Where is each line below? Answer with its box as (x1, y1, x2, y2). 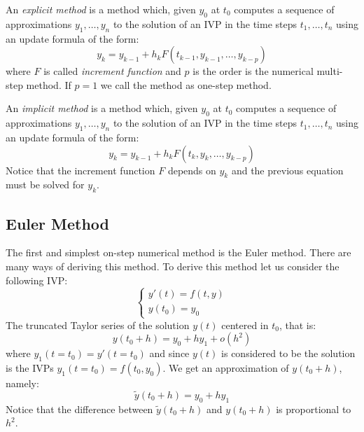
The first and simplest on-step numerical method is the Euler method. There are (6, 245, 351, 260)
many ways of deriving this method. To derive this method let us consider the (6, 258, 339, 273)
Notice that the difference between (6, 401, 153, 416)
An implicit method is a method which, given (6, 101, 198, 116)
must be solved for (6, 177, 85, 192)
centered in (221, 317, 269, 332)
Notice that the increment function (6, 162, 155, 177)
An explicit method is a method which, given (6, 2, 196, 16)
